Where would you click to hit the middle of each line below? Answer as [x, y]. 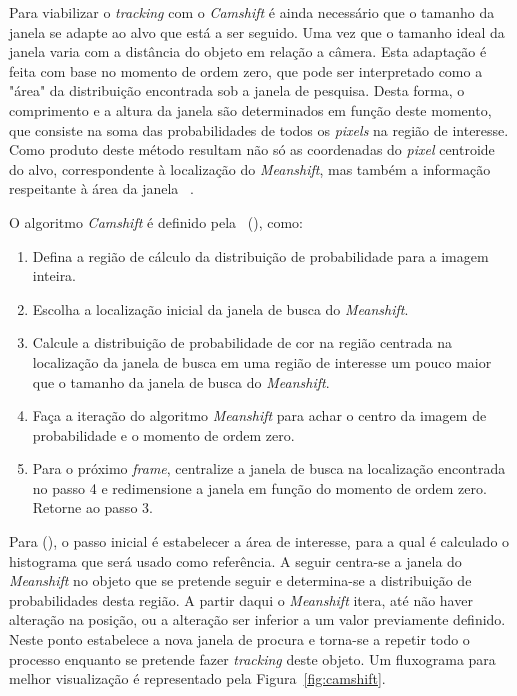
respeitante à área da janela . [101, 188]
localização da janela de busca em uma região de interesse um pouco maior [262, 361]
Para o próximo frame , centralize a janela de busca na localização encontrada [269, 468]
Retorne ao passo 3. [92, 507]
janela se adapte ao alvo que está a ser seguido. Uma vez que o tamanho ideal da [257, 31]
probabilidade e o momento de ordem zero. [163, 434]
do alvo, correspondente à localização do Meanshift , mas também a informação [250, 168]
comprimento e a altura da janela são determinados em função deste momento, [250, 109]
